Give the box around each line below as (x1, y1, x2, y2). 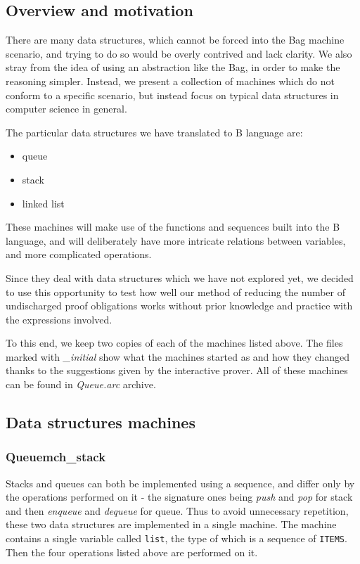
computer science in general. (6, 101, 127, 116)
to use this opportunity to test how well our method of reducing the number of (6, 284, 346, 299)
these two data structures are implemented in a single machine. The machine (6, 517, 337, 532)
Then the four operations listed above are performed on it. (6, 544, 258, 559)
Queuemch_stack (6, 448, 106, 466)
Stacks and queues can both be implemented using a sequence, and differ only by (6, 475, 355, 490)
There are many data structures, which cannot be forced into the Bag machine (6, 32, 345, 47)
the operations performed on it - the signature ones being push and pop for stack (6, 489, 353, 504)
